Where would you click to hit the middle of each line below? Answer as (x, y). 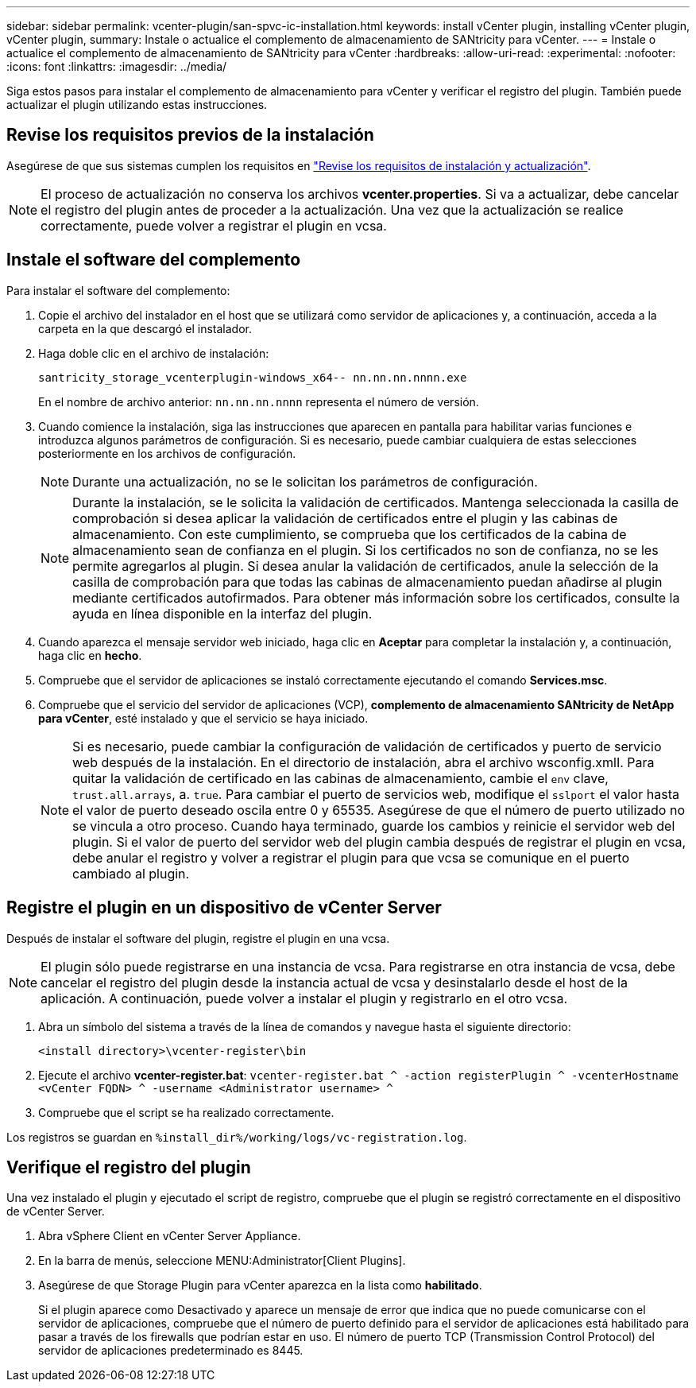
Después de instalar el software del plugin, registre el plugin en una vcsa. (198, 938)
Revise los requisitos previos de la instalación (190, 135)
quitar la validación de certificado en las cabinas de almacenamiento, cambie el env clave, (340, 778)
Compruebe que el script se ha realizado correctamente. (186, 1112)
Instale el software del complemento (154, 260)
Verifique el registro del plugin (129, 1167)
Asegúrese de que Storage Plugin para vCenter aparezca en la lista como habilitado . (260, 1285)
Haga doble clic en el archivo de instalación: (154, 353)
